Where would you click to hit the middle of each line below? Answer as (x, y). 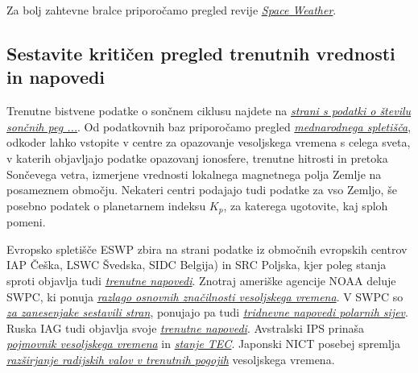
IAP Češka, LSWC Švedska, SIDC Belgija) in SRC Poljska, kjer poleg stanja (197, 265)
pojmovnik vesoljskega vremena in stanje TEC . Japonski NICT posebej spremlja (204, 344)
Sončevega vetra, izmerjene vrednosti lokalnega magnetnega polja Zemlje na (194, 174)
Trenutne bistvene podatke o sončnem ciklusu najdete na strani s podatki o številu (209, 111)
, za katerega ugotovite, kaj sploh (306, 205)
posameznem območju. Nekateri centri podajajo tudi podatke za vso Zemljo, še (202, 190)
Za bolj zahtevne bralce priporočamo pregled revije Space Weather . (172, 10)
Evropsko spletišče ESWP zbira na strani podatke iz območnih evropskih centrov (207, 249)
